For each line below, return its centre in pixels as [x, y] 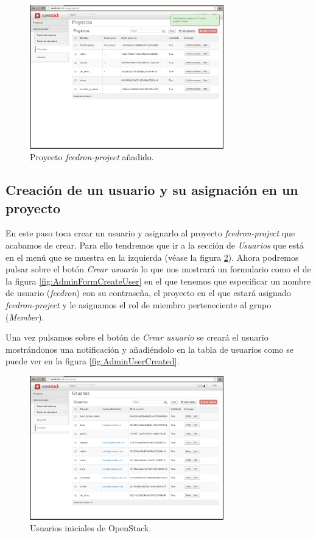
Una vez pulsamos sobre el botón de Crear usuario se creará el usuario [137, 337]
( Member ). [25, 317]
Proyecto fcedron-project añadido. [92, 157]
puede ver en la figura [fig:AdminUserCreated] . [93, 361]
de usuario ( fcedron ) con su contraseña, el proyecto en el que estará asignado [148, 293]
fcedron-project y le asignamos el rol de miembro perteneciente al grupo [139, 305]
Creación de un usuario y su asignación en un [152, 190]
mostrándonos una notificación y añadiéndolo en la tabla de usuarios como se [149, 349]
